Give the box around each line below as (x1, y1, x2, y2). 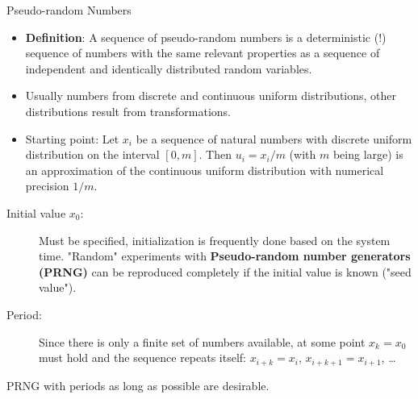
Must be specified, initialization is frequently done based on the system (39, 231, 391, 248)
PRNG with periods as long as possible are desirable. (6, 376, 270, 393)
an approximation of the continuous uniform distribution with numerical (25, 161, 384, 178)
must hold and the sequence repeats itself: (39, 349, 246, 366)
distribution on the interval (25, 146, 160, 163)
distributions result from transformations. (25, 102, 231, 119)
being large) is (332, 146, 403, 163)
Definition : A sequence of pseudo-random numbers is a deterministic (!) (25, 28, 387, 45)
